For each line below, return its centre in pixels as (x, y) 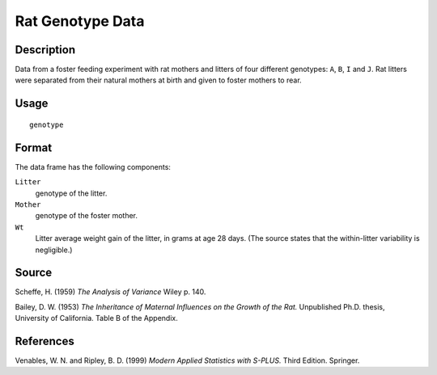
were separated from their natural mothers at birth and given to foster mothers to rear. (159, 80)
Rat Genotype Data (80, 21)
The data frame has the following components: (93, 166)
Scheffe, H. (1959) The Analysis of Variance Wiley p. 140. (110, 292)
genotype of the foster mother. (86, 216)
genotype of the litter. (71, 193)
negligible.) (54, 250)
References (45, 341)
